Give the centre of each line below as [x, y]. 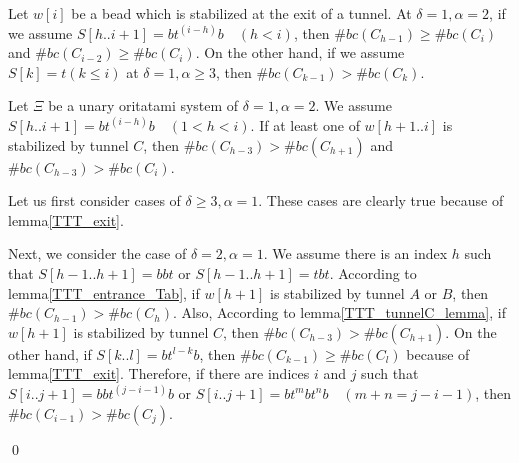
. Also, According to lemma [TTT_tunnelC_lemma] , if [339, 312]
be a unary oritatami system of [143, 105]
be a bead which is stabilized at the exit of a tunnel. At [241, 13]
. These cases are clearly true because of [381, 200]
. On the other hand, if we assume [300, 52]
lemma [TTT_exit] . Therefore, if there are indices [159, 373]
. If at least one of [305, 124]
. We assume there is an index [355, 253]
